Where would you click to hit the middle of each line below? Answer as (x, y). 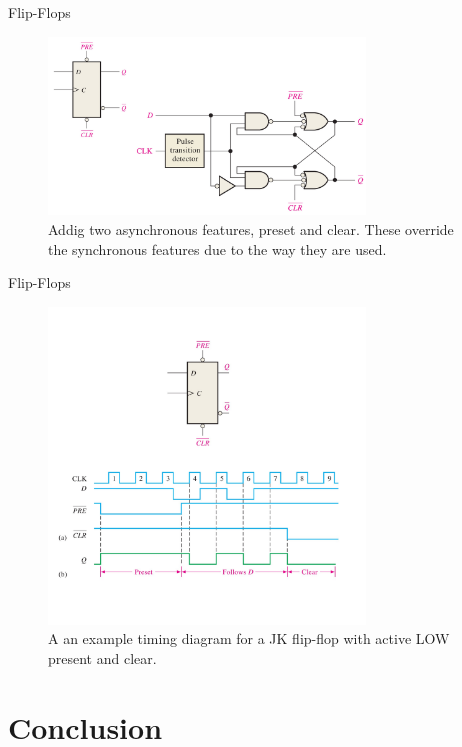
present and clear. (102, 658)
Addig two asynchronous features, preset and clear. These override (251, 229)
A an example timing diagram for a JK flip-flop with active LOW (249, 638)
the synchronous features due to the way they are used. (217, 248)
